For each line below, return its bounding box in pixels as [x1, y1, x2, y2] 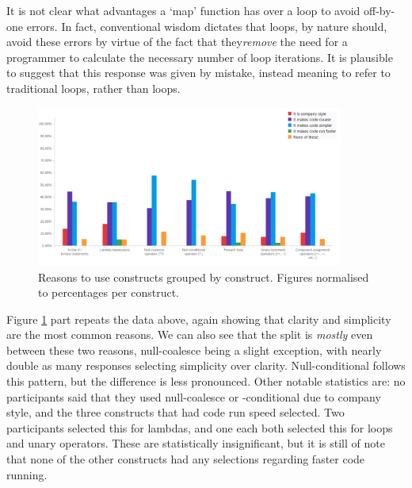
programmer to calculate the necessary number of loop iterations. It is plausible [6, 48, 393, 65]
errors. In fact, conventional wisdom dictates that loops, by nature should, [26, 17, 387, 34]
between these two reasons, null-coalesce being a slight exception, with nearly [6, 341, 382, 358]
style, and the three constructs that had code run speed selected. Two [6, 404, 345, 421]
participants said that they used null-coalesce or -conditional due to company [6, 388, 381, 405]
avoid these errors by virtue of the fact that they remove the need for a [6, 33, 348, 50]
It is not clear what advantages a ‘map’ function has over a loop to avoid [6, 2, 360, 18]
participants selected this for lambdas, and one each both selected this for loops [6, 419, 393, 436]
